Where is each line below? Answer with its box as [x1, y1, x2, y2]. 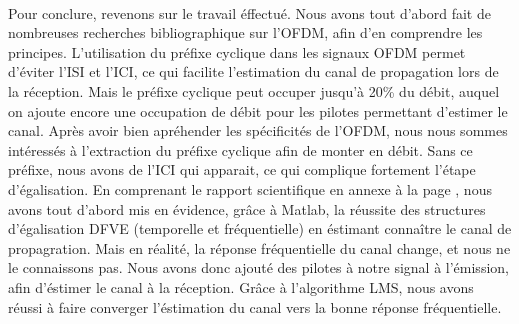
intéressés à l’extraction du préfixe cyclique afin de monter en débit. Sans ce [8, 139, 473, 160]
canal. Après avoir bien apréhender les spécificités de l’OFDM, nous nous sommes [8, 120, 508, 141]
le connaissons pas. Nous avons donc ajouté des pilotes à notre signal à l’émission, [8, 257, 509, 278]
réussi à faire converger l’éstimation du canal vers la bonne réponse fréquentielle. [8, 296, 502, 317]
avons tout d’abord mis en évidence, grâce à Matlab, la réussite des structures [8, 198, 486, 219]
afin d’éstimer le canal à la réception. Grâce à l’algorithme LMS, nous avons [8, 276, 474, 297]
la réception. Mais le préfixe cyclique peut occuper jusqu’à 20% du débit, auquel [8, 80, 500, 101]
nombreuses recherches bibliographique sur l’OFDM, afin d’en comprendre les [8, 22, 483, 43]
